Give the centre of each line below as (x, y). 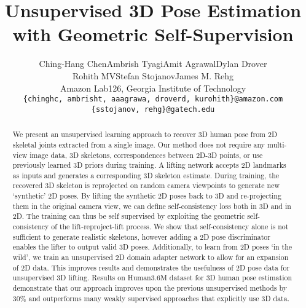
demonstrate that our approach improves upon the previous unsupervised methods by (150, 288)
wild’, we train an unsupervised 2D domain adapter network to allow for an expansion (151, 257)
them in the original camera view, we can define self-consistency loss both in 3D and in (152, 206)
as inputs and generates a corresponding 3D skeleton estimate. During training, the (146, 175)
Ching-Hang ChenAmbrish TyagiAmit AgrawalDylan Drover (153, 64)
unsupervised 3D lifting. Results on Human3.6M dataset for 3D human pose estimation (152, 278)
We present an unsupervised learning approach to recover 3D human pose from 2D (145, 134)
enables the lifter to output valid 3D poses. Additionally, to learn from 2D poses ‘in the (152, 247)
